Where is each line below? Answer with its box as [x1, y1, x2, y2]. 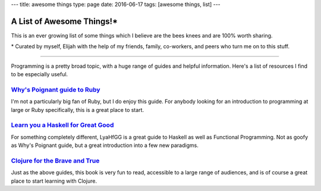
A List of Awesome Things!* [11, 16, 118, 26]
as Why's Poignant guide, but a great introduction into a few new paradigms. [11, 142, 199, 149]
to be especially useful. [11, 71, 68, 78]
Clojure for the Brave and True [11, 156, 100, 165]
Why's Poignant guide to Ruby [11, 85, 100, 93]
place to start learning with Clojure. [11, 177, 97, 184]
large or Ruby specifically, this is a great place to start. [11, 106, 144, 113]
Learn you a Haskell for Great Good [11, 121, 114, 129]
